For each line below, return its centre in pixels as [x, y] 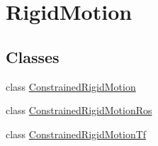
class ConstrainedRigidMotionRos [79, 110]
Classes [33, 56]
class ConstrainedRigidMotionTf [76, 134]
